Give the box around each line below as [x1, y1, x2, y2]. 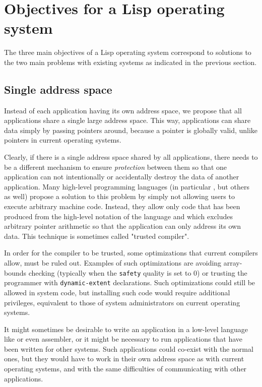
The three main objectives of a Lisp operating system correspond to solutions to [4, 47, 251, 57]
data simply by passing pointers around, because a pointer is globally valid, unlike [4, 124, 258, 135]
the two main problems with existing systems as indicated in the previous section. [4, 56, 257, 67]
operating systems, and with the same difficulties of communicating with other [4, 363, 247, 374]
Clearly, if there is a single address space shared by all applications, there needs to [4, 152, 258, 162]
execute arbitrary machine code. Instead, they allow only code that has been [4, 201, 240, 212]
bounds [4, 267, 27, 278]
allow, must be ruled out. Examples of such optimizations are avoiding [4, 257, 222, 268]
